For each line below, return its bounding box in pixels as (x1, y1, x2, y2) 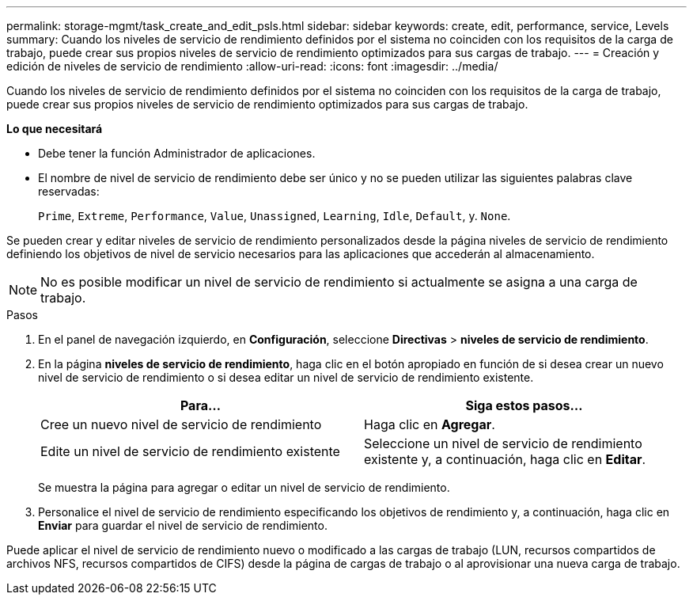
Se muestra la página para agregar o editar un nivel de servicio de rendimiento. (38, 481, 450, 494)
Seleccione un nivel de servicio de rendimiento (364, 436, 642, 451)
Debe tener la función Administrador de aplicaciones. (38, 146, 316, 160)
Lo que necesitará (6, 122, 103, 135)
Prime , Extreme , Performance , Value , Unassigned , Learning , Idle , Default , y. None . (38, 209, 511, 223)
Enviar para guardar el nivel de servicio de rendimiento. (38, 519, 328, 532)
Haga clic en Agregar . (364, 417, 495, 432)
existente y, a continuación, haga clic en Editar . (364, 451, 646, 467)
